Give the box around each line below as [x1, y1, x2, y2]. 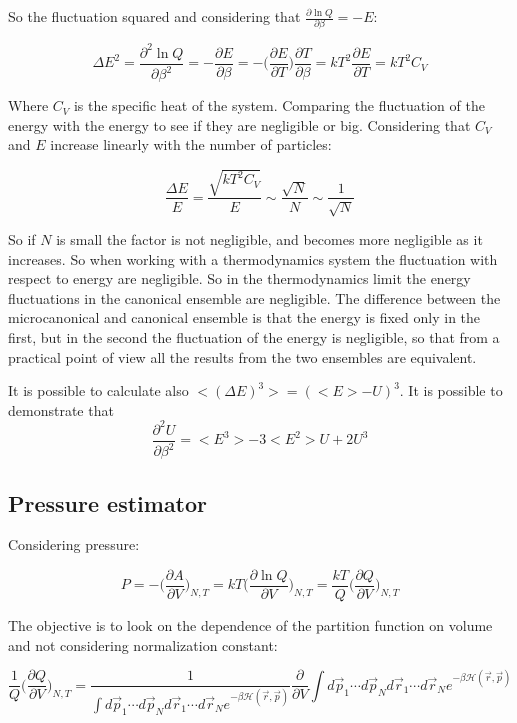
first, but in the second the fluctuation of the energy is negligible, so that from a [8, 326, 500, 347]
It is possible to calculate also [8, 380, 189, 401]
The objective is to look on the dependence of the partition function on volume [8, 615, 493, 636]
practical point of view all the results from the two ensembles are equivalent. [8, 346, 477, 367]
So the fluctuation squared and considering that [8, 6, 301, 26]
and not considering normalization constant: [8, 634, 278, 655]
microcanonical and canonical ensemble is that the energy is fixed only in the [8, 307, 481, 328]
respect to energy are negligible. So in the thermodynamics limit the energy [8, 268, 471, 289]
